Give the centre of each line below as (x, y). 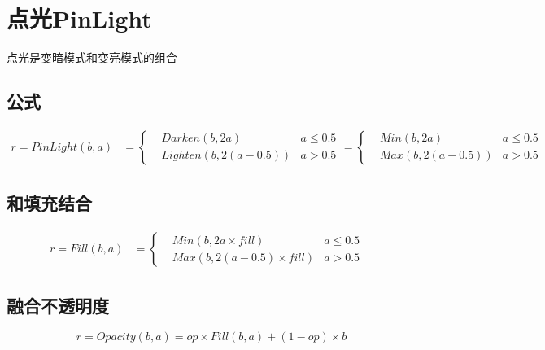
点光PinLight (79, 18)
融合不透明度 (58, 305)
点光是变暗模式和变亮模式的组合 (92, 57)
